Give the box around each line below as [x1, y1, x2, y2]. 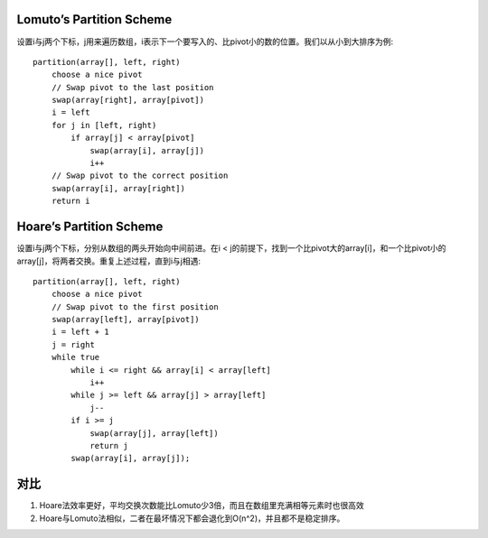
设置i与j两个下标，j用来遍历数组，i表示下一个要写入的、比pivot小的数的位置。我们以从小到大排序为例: [16, 36, 394, 47]
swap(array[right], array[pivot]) [51, 95, 205, 106]
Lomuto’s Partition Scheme [16, 12, 173, 27]
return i [51, 196, 90, 207]
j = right [51, 339, 95, 349]
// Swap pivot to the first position [51, 301, 219, 311]
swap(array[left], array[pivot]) [51, 314, 201, 325]
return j [89, 441, 128, 450]
